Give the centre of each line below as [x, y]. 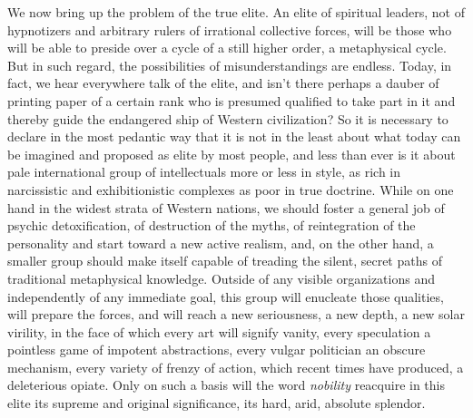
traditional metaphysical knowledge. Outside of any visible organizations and [221, 278]
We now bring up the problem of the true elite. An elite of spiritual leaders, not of [236, 12]
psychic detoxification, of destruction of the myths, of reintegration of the [212, 225]
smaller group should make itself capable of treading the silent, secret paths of [225, 261]
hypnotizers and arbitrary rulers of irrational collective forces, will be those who [230, 29]
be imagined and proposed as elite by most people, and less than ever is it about [232, 154]
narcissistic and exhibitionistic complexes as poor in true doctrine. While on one [231, 189]
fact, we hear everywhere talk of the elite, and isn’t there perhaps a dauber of [223, 83]
